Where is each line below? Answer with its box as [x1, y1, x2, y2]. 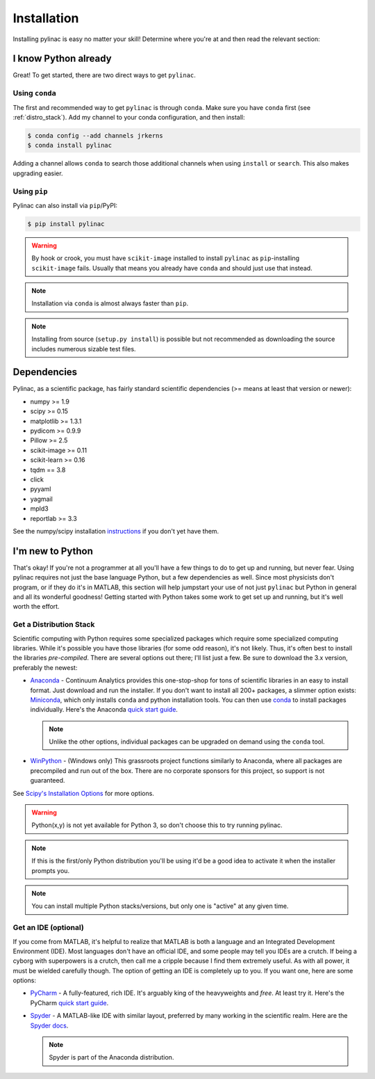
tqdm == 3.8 [30, 465, 66, 474]
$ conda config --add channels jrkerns [27, 131, 163, 139]
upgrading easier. [12, 169, 63, 177]
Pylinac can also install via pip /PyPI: [12, 201, 118, 209]
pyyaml [30, 485, 51, 493]
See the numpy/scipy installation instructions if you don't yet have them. [12, 527, 219, 535]
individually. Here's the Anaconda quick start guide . [30, 705, 178, 714]
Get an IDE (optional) [12, 922, 85, 932]
